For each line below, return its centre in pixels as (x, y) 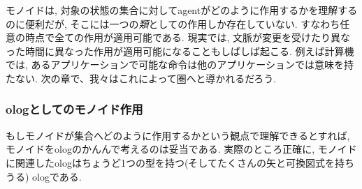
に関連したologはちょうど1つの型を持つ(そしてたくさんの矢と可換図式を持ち (180, 162)
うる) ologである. (44, 176)
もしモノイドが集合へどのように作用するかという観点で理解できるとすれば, (178, 135)
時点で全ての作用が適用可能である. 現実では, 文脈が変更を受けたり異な (187, 37)
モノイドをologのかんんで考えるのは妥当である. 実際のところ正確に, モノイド (181, 149)
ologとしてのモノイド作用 (74, 109)
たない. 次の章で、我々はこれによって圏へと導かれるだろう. (141, 78)
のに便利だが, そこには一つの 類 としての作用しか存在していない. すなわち (173, 23)
